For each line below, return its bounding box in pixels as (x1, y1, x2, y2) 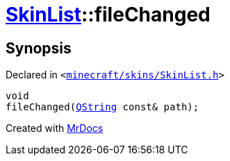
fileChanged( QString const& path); (6, 101, 199, 113)
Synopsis (6, 39, 72, 57)
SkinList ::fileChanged (6, 3, 211, 26)
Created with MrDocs (6, 122, 104, 135)
